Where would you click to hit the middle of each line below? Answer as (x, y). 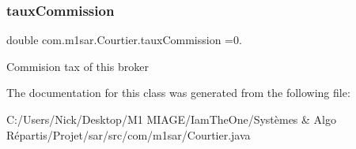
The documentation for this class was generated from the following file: (178, 93)
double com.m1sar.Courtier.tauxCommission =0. (124, 40)
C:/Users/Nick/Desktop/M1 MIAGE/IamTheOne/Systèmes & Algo (171, 119)
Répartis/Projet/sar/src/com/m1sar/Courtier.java (129, 134)
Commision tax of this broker (78, 66)
